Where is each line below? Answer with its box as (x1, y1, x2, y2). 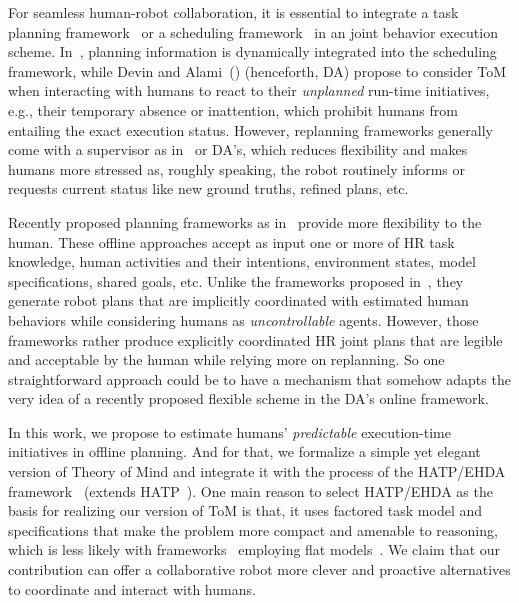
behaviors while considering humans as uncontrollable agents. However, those (8, 309, 479, 330)
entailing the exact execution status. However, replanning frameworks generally (8, 119, 493, 140)
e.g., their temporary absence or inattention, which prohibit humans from (8, 99, 458, 120)
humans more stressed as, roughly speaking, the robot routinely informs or (8, 158, 466, 179)
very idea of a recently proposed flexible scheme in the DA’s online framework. (8, 388, 489, 409)
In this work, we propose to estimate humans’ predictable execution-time (8, 421, 451, 442)
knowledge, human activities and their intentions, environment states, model (8, 251, 476, 272)
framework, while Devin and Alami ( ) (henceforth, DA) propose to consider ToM (8, 60, 507, 81)
